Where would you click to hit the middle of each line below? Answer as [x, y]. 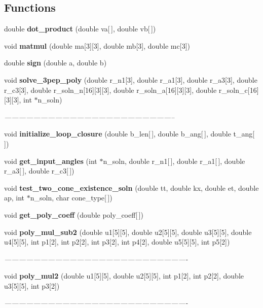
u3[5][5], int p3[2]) [32, 285]
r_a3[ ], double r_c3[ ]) [39, 171]
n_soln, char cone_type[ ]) [71, 198]
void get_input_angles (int [51, 161]
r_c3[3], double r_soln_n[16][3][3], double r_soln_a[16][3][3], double [110, 90]
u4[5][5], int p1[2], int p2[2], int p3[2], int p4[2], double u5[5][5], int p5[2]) [117, 242]
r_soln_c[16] [239, 90]
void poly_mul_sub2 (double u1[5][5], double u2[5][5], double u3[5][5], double [128, 232]
